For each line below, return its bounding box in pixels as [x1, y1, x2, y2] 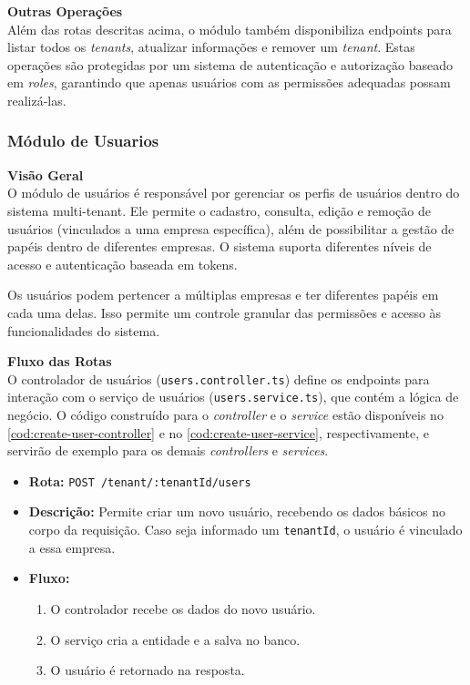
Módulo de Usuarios [7, 129, 159, 152]
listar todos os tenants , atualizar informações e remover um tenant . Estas [7, 37, 415, 56]
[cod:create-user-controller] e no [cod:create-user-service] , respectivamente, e [7, 423, 429, 442]
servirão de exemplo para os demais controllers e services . [7, 441, 329, 460]
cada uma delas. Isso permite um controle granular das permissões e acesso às [7, 302, 442, 322]
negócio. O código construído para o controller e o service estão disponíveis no [7, 405, 444, 424]
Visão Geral [7, 165, 84, 184]
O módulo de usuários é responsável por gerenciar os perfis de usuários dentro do [7, 183, 460, 202]
